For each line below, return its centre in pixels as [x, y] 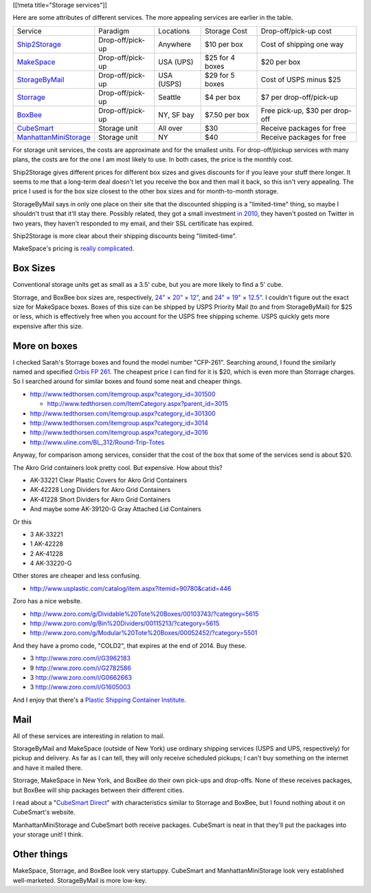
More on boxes [45, 346]
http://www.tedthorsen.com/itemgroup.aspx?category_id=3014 [119, 423]
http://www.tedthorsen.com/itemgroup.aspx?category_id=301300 [123, 413]
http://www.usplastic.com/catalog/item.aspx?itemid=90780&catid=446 [131, 588]
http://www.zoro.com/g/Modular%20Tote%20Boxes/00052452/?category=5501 [144, 633]
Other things [40, 854]
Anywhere [175, 44]
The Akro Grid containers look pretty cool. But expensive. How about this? [117, 467]
